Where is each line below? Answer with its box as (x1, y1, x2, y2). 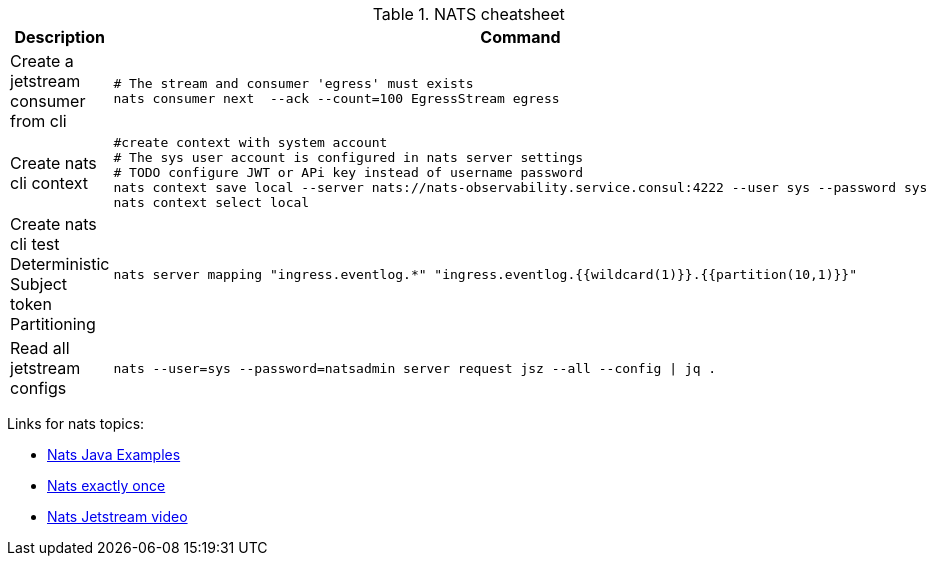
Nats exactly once (47, 477, 166, 494)
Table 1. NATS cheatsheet (372, 4, 565, 24)
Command (480, 27, 561, 47)
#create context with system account (113, 135, 388, 150)
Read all (10, 338, 70, 358)
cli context (10, 172, 88, 193)
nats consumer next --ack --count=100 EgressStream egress (113, 91, 560, 106)
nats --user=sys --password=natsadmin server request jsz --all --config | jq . (113, 360, 717, 376)
